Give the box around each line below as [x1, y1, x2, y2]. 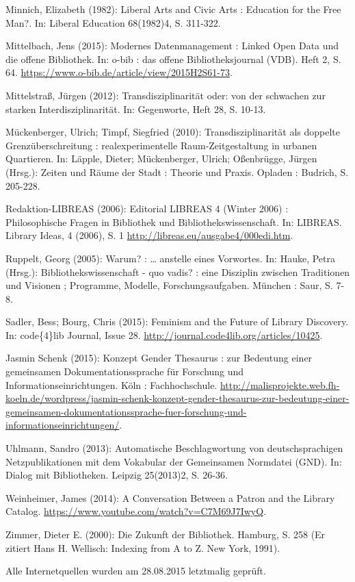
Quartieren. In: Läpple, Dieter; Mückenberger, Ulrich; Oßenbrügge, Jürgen [5, 151, 317, 166]
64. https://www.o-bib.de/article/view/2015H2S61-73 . [5, 65, 233, 79]
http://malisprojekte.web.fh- [220, 377, 340, 392]
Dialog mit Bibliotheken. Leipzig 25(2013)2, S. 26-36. [5, 468, 228, 482]
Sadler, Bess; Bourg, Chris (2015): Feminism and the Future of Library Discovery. [5, 314, 349, 329]
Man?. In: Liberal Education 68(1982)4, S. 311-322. [5, 15, 221, 29]
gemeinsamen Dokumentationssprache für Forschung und [5, 364, 244, 379]
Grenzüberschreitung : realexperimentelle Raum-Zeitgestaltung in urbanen [5, 138, 317, 152]
